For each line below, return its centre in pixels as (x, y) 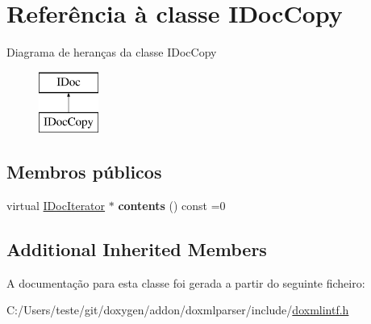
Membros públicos (84, 172)
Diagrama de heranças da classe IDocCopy (112, 52)
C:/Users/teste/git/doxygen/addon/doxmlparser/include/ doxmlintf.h (178, 310)
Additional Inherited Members (137, 249)
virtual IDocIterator (56, 206)
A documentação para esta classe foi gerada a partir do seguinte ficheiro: (186, 282)
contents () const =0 (172, 206)
